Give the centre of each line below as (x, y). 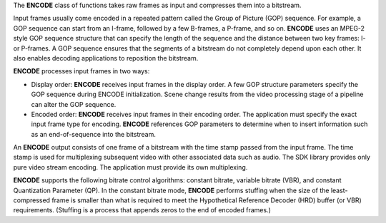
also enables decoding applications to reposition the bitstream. (106, 58)
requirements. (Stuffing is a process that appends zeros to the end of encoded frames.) (142, 210)
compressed (31, 200)
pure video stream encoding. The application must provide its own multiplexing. (130, 167)
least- (339, 190)
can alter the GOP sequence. (74, 104)
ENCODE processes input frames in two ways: (81, 71)
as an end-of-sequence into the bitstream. (94, 134)
